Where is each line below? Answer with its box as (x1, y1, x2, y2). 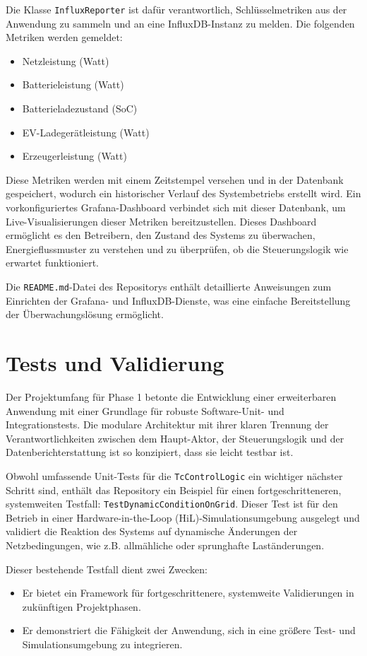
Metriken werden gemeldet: (6, 30, 123, 45)
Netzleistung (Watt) (22, 53, 109, 68)
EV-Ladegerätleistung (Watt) (22, 124, 150, 139)
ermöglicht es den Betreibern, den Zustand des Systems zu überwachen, (6, 228, 315, 242)
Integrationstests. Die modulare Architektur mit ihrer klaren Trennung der (6, 417, 329, 432)
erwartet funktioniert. (6, 255, 99, 270)
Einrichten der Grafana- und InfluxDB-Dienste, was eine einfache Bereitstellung (6, 293, 351, 307)
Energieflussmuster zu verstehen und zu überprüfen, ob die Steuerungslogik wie (6, 241, 349, 256)
